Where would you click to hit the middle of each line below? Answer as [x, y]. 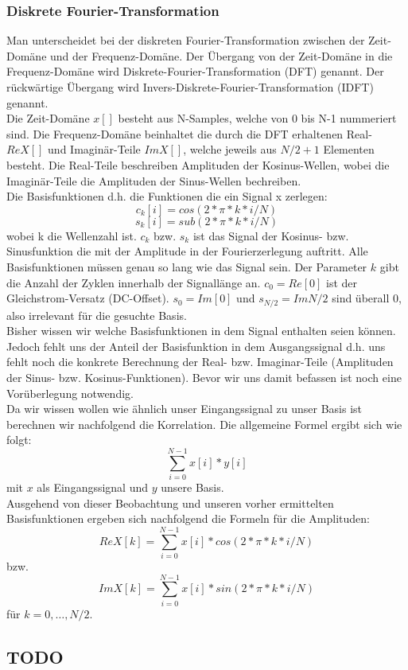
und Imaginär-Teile [94, 149]
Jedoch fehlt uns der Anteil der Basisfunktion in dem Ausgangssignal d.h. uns [196, 346]
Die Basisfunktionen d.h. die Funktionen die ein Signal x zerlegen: [167, 196]
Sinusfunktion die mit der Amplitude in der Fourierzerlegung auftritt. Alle [187, 251]
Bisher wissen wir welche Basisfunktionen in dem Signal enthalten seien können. [201, 331]
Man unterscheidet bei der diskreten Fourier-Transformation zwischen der [186, 40]
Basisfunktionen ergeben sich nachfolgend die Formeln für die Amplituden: [188, 518]
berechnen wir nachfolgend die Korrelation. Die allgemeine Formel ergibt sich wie [204, 424]
